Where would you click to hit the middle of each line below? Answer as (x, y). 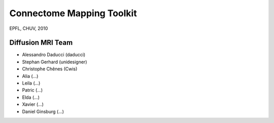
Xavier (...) (33, 104)
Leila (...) (31, 83)
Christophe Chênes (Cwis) (50, 69)
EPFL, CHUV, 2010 (29, 28)
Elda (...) (31, 97)
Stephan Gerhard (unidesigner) (55, 62)
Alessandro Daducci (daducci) (54, 55)
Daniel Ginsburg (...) (43, 111)
